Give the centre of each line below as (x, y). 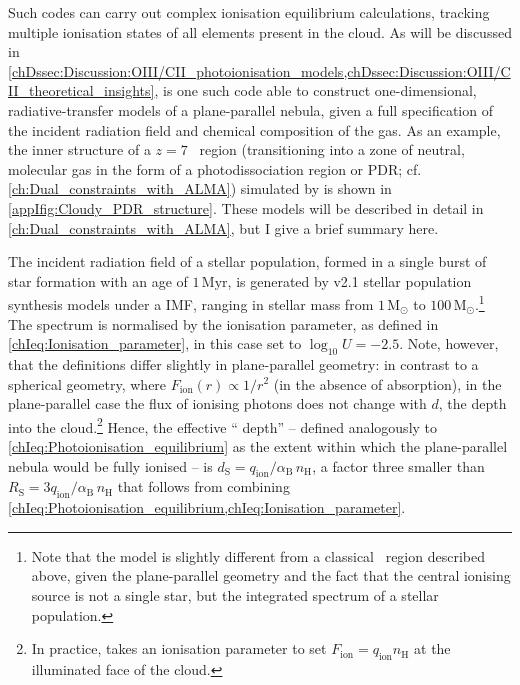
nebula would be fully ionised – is (110, 465)
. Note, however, (449, 343)
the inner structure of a (79, 149)
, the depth (472, 403)
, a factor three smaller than (398, 465)
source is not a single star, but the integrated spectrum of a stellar (235, 594)
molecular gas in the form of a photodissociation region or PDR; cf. (215, 168)
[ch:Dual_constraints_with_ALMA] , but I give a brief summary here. (223, 227)
